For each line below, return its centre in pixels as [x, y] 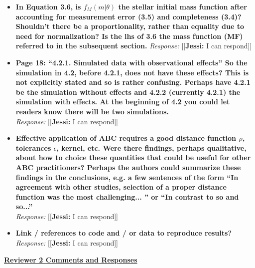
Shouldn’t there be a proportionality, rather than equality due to [130, 26]
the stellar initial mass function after [183, 6]
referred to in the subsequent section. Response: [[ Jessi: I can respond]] [134, 46]
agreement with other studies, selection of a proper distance [121, 187]
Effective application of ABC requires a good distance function [126, 138]
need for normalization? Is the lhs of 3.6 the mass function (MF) [129, 36]
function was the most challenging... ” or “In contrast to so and [127, 196]
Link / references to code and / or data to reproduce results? [124, 233]
